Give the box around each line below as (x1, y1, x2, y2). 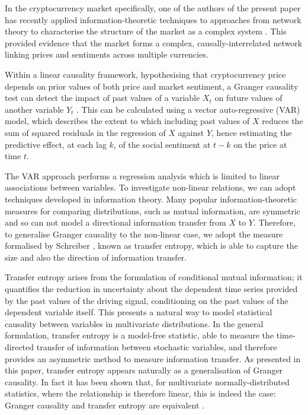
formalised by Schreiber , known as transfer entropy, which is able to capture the (5, 239, 298, 252)
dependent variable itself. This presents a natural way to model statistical (5, 306, 272, 318)
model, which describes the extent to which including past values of (5, 115, 250, 127)
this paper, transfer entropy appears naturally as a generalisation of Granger (5, 364, 283, 376)
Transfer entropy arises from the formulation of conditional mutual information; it (5, 271, 303, 283)
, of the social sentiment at (113, 138, 211, 150)
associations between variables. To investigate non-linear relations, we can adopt (5, 181, 296, 194)
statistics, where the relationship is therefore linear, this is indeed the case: (5, 387, 276, 400)
